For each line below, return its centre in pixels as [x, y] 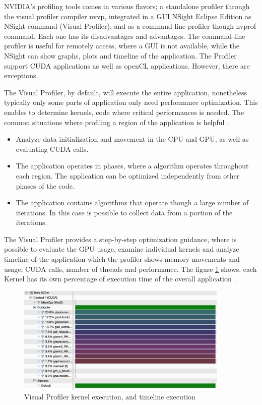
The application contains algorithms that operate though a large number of [132, 202]
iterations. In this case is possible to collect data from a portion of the [124, 212]
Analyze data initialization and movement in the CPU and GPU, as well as [132, 139]
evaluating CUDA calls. [52, 149]
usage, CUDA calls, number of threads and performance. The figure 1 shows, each [130, 269]
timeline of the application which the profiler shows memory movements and [122, 259]
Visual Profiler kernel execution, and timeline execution [110, 397]
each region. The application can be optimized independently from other [128, 175]
